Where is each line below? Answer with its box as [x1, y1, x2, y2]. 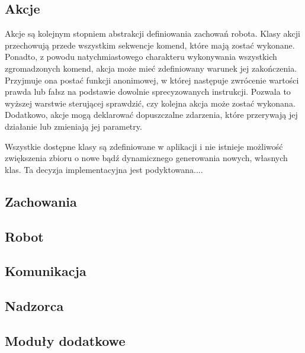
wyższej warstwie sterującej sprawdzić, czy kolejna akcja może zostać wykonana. [5, 97, 296, 109]
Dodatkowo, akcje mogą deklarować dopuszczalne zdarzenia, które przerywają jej [5, 108, 298, 121]
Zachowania [5, 192, 77, 210]
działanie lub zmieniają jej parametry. [5, 120, 142, 132]
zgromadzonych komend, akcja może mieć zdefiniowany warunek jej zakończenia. [5, 62, 297, 74]
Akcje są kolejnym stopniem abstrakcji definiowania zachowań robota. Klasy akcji [5, 27, 300, 40]
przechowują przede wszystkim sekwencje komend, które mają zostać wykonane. [5, 38, 295, 51]
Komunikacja [5, 262, 86, 280]
